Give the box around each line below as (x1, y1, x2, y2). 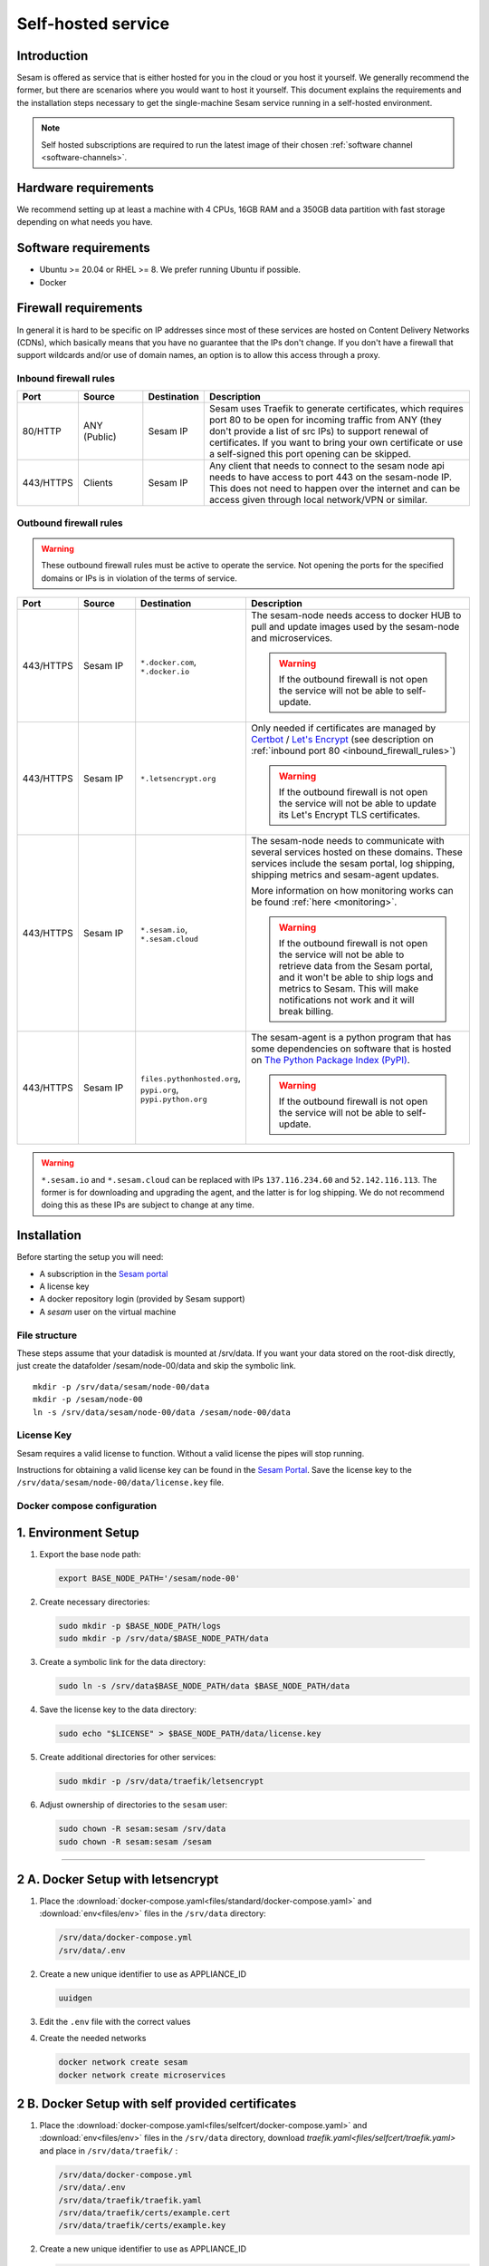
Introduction (16, 48, 89, 63)
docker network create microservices (58, 2069, 226, 2080)
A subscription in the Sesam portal (39, 1268, 168, 1279)
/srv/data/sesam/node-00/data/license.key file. (16, 1477, 225, 1488)
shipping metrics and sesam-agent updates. (250, 868, 439, 881)
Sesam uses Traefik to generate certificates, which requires (208, 402, 464, 415)
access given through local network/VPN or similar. (208, 494, 428, 507)
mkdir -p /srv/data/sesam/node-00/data (33, 1381, 210, 1391)
